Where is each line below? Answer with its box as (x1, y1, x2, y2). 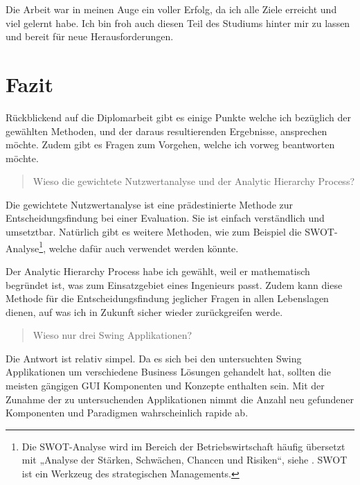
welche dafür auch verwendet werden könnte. (48, 240, 239, 255)
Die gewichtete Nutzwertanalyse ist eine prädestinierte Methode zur (6, 197, 294, 211)
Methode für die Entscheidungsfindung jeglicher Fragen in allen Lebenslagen (6, 291, 329, 306)
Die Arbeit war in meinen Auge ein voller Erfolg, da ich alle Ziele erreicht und (6, 2, 337, 16)
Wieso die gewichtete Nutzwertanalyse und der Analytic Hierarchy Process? (33, 174, 355, 188)
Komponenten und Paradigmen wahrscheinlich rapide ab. (6, 405, 249, 420)
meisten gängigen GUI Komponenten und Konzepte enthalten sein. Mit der (6, 378, 325, 393)
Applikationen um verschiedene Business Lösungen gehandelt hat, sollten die (6, 364, 331, 379)
